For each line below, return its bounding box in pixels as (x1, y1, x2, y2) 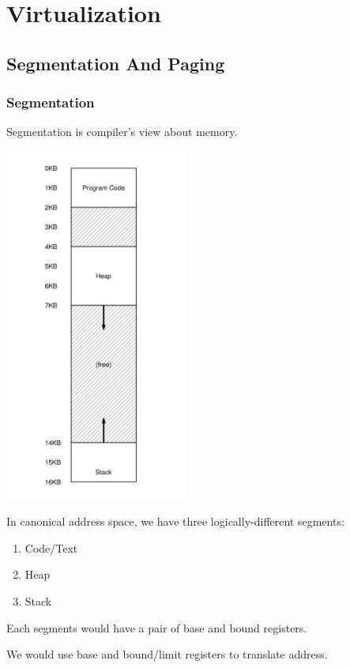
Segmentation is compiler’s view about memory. (6, 123, 238, 140)
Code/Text (24, 539, 78, 556)
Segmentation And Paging (6, 51, 225, 75)
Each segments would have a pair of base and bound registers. (6, 619, 307, 636)
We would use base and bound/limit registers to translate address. (6, 646, 328, 662)
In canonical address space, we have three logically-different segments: (6, 513, 344, 530)
